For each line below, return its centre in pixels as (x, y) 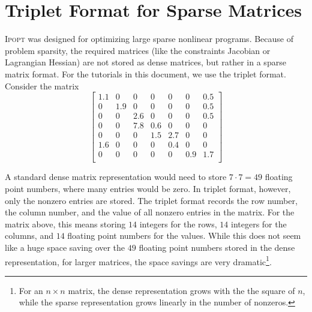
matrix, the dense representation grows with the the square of (181, 290)
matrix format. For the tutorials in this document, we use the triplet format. (145, 73)
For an (31, 290)
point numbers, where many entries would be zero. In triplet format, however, (148, 188)
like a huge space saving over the (65, 247)
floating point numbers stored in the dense (217, 247)
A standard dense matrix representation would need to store (116, 177)
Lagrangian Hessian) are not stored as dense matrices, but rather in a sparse (145, 62)
